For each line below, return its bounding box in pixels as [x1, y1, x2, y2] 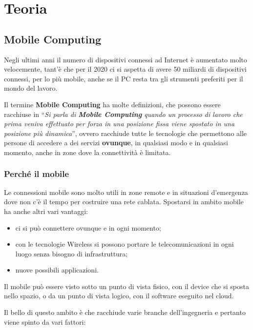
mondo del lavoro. [4, 83, 58, 93]
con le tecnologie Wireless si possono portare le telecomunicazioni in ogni [15, 239, 234, 249]
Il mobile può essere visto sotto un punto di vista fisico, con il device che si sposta [4, 281, 249, 291]
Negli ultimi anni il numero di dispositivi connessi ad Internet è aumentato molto [4, 54, 247, 64]
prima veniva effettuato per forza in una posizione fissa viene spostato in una [4, 118, 235, 129]
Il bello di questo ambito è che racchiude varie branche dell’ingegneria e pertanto [4, 307, 246, 317]
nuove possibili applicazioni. [15, 265, 99, 275]
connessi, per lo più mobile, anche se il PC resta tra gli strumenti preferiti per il [4, 73, 243, 83]
